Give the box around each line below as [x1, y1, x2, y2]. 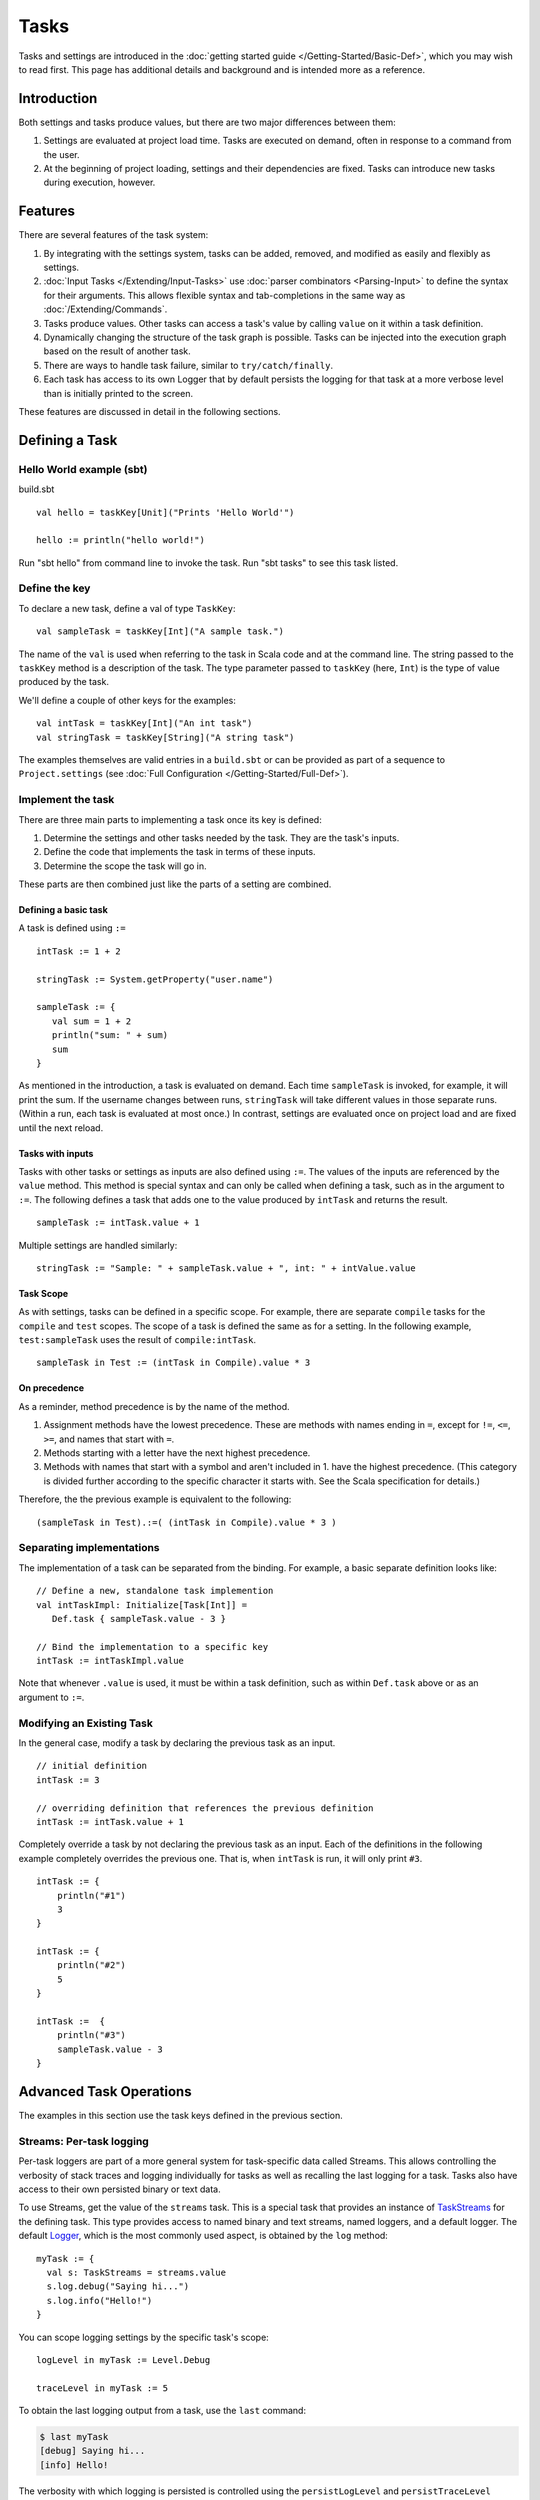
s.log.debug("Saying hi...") [46, 2281, 190, 2292]
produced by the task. [18, 676, 110, 688]
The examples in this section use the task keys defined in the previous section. [18, 2110, 344, 2122]
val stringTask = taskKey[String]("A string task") [36, 731, 295, 743]
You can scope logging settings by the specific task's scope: [18, 2331, 269, 2343]
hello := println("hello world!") [36, 535, 205, 546]
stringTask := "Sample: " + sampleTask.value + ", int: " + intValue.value [36, 1262, 416, 1274]
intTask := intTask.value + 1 [36, 1816, 185, 1827]
